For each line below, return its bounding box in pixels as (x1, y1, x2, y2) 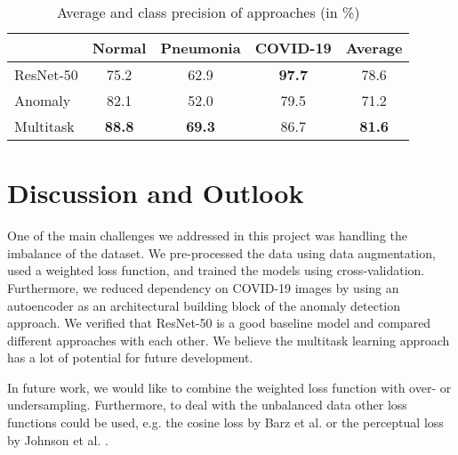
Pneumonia (160, 37, 241, 58)
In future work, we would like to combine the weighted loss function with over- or (7, 378, 452, 396)
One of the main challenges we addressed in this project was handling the (7, 226, 408, 245)
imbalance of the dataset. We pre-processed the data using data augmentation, (7, 243, 436, 262)
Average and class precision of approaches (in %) (57, 2, 360, 22)
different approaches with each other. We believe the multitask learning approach (7, 330, 450, 349)
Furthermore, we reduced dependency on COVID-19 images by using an (7, 278, 399, 297)
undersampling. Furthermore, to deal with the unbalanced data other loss (7, 395, 407, 414)
